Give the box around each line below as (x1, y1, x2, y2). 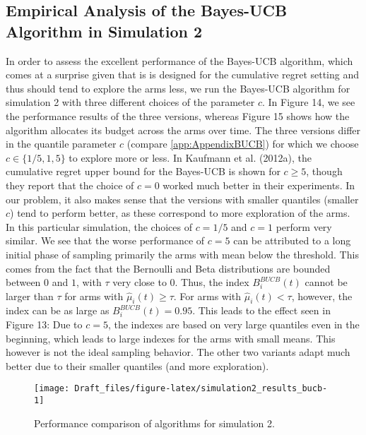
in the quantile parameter (6, 136, 117, 151)
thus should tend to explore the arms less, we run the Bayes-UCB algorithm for (6, 81, 350, 95)
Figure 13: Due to (6, 317, 83, 332)
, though (306, 164, 343, 179)
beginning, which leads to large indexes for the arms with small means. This (6, 330, 336, 345)
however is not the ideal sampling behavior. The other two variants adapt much (6, 345, 350, 359)
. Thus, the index (175, 275, 249, 290)
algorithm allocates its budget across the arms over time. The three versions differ (6, 122, 361, 137)
